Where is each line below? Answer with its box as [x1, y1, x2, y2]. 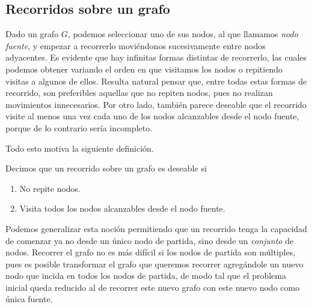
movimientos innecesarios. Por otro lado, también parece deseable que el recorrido [5, 98, 307, 110]
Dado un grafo [5, 28, 59, 40]
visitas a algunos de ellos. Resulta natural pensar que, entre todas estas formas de [5, 74, 307, 87]
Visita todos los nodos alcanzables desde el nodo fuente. [19, 202, 225, 215]
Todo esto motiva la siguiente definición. [5, 142, 154, 154]
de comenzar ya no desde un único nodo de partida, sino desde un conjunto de [5, 234, 294, 246]
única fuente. [5, 293, 53, 305]
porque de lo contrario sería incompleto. [5, 121, 153, 134]
